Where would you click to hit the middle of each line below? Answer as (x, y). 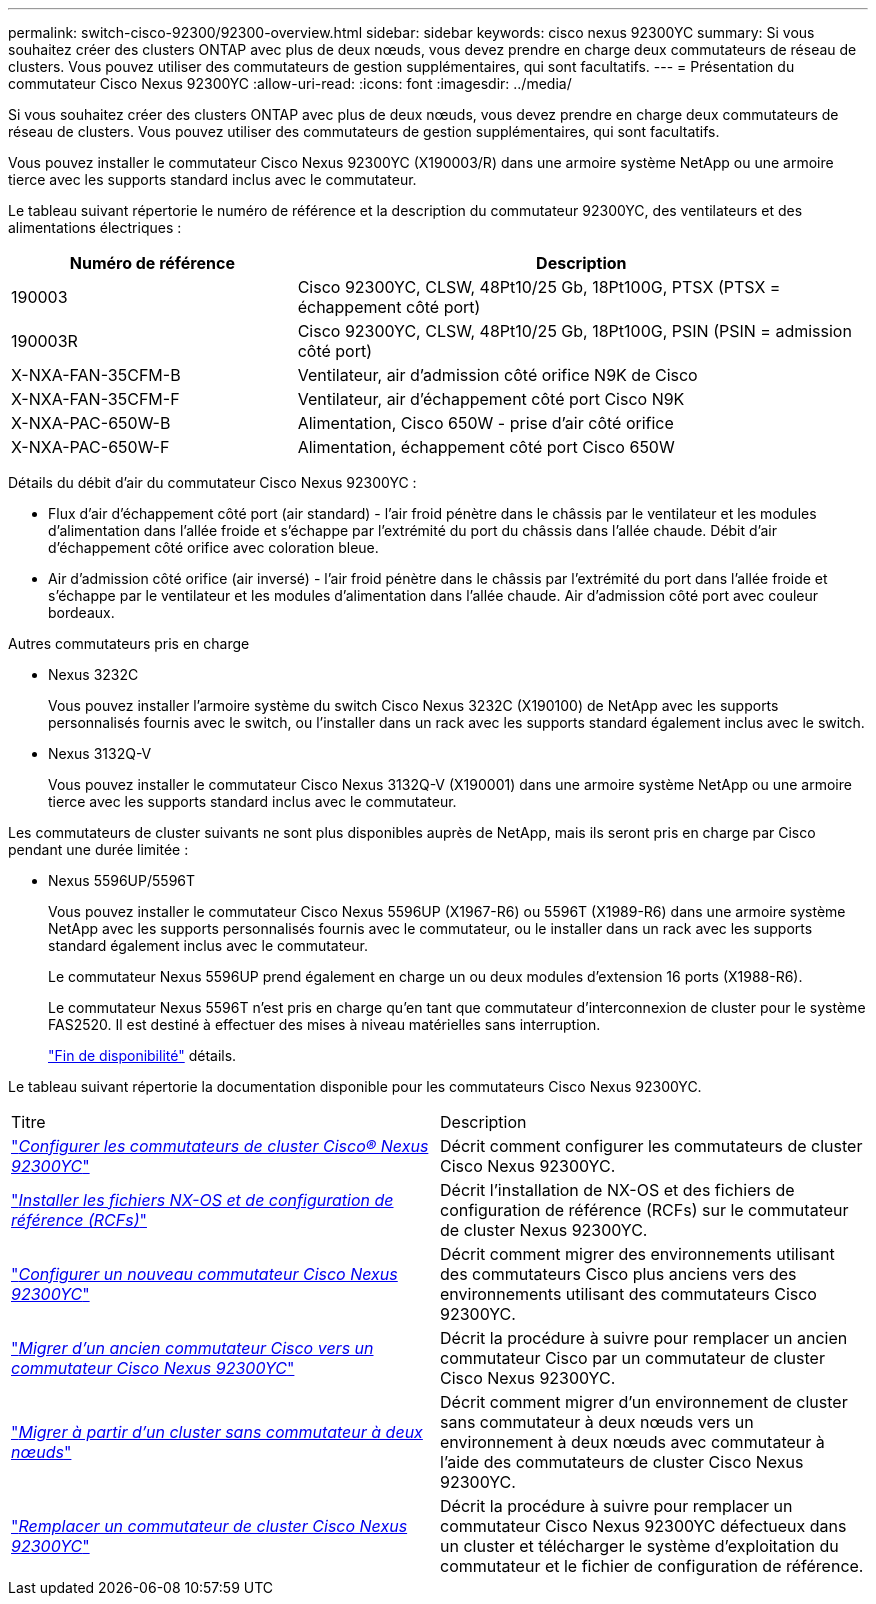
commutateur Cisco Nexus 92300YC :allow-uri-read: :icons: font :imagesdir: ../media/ (290, 83)
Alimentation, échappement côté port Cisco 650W (486, 447)
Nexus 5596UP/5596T (122, 880)
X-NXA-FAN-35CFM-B (96, 375)
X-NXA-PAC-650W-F (90, 447)
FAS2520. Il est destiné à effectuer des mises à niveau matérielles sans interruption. (324, 1024)
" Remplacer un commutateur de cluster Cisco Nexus (209, 1526)
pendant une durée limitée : (98, 849)
